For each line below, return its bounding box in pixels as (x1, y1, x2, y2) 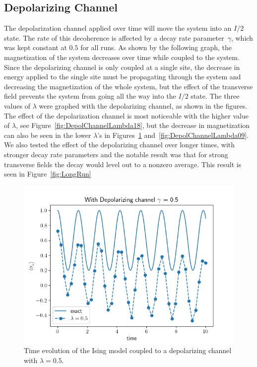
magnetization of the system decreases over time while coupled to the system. (4, 52, 240, 62)
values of (4, 100, 30, 111)
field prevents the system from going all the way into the (4, 91, 176, 101)
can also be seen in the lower (4, 129, 91, 140)
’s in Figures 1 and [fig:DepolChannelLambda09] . (97, 129, 249, 140)
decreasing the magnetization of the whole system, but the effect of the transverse (4, 81, 253, 91)
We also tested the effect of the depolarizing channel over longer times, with (4, 139, 235, 150)
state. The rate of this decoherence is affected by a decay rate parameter (4, 32, 224, 43)
